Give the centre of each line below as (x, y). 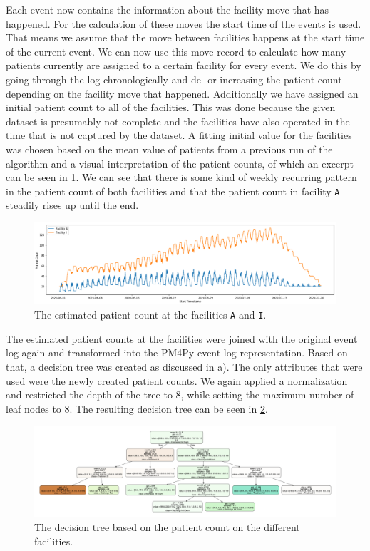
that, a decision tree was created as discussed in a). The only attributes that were (184, 366)
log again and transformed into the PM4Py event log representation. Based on (177, 352)
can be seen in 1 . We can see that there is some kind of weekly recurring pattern (181, 177)
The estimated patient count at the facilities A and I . (150, 315)
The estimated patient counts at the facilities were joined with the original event (182, 338)
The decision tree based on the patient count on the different (167, 527)
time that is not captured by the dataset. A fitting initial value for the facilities (179, 135)
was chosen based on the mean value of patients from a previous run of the (169, 149)
